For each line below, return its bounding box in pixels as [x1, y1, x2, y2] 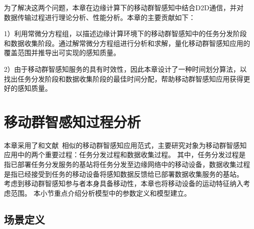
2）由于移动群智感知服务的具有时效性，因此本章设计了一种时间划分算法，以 [4, 63, 247, 74]
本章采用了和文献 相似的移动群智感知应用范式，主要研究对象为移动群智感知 [4, 140, 247, 150]
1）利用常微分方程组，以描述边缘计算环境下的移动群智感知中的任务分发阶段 [4, 28, 247, 39]
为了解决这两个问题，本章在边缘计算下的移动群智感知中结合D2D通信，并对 [4, 2, 244, 12]
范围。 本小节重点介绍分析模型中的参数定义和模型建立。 [10, 187, 191, 198]
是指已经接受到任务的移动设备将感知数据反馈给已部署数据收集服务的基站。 [4, 168, 243, 179]
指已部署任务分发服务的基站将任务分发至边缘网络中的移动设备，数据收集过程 [4, 159, 250, 169]
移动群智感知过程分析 [4, 111, 141, 131]
